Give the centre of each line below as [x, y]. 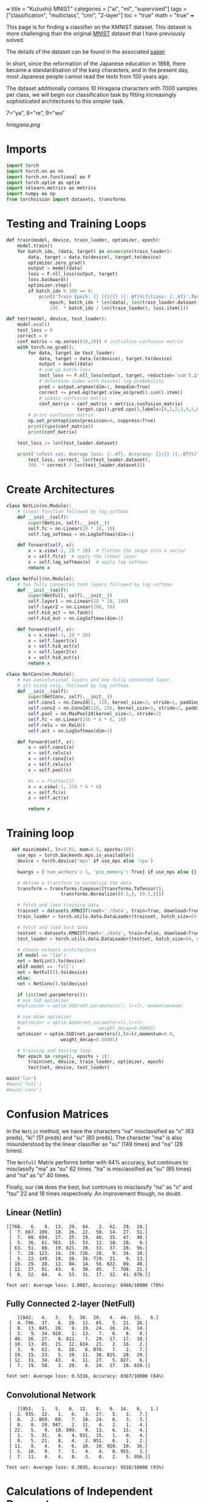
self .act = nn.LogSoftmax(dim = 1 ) [70, 731]
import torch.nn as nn [35, 171]
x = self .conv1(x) [51, 748]
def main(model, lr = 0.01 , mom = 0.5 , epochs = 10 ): [73, 850]
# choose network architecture [57, 950]
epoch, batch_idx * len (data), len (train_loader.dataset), [126, 302]
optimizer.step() [50, 285]
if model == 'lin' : [42, 955]
